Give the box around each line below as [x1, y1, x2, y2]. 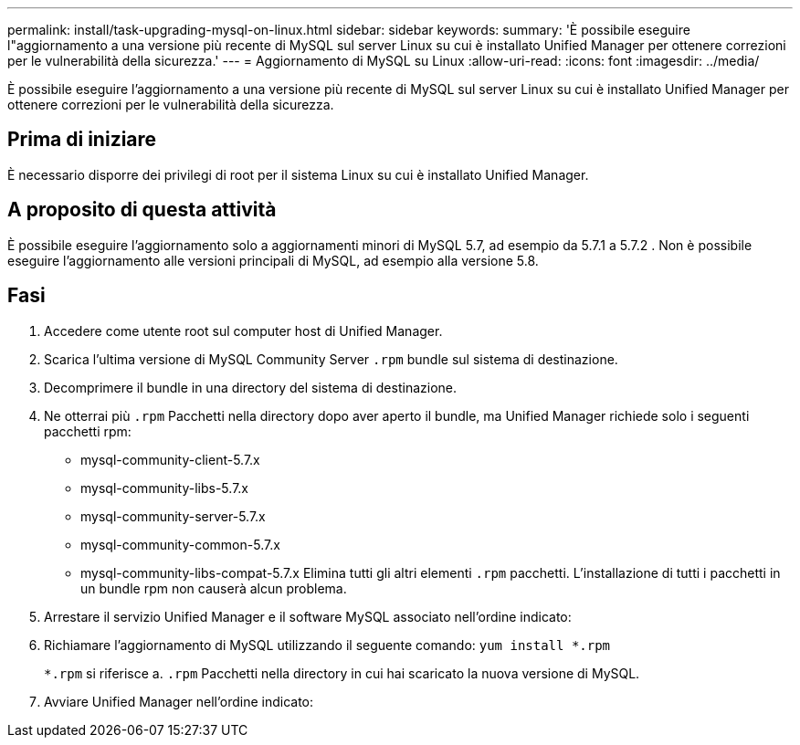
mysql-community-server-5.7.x [80, 508, 266, 524]
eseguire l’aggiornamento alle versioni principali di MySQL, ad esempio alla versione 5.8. [7, 252, 539, 268]
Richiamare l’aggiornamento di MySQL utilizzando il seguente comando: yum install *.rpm [44, 636, 611, 653]
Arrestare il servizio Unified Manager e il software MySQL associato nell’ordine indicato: [44, 608, 572, 624]
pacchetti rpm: [44, 423, 132, 439]
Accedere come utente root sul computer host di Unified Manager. [44, 322, 443, 339]
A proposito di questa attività [7, 198, 277, 222]
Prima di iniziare [7, 128, 157, 152]
